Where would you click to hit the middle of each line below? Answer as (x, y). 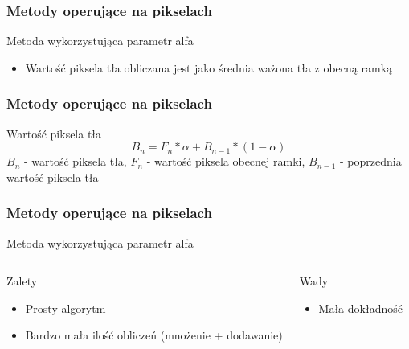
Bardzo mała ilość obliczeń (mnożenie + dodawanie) (154, 335)
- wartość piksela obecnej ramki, (226, 161)
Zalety (22, 281)
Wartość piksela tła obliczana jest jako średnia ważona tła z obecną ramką (209, 67)
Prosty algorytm (65, 308)
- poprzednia (370, 161)
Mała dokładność (360, 308)
